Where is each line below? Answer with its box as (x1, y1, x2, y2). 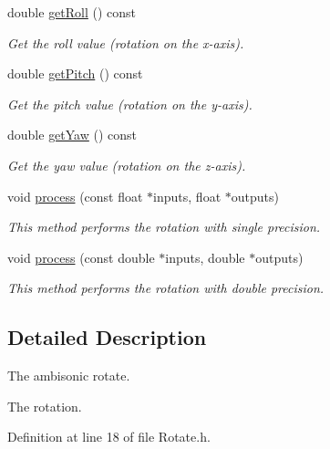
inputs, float (153, 186, 222, 205)
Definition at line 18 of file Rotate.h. (7, 427, 211, 446)
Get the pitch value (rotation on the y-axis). (7, 94, 253, 113)
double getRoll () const (7, 3, 137, 21)
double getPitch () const (7, 64, 143, 83)
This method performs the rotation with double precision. (7, 278, 325, 298)
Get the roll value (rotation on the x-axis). (7, 33, 244, 52)
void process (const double (7, 247, 155, 266)
